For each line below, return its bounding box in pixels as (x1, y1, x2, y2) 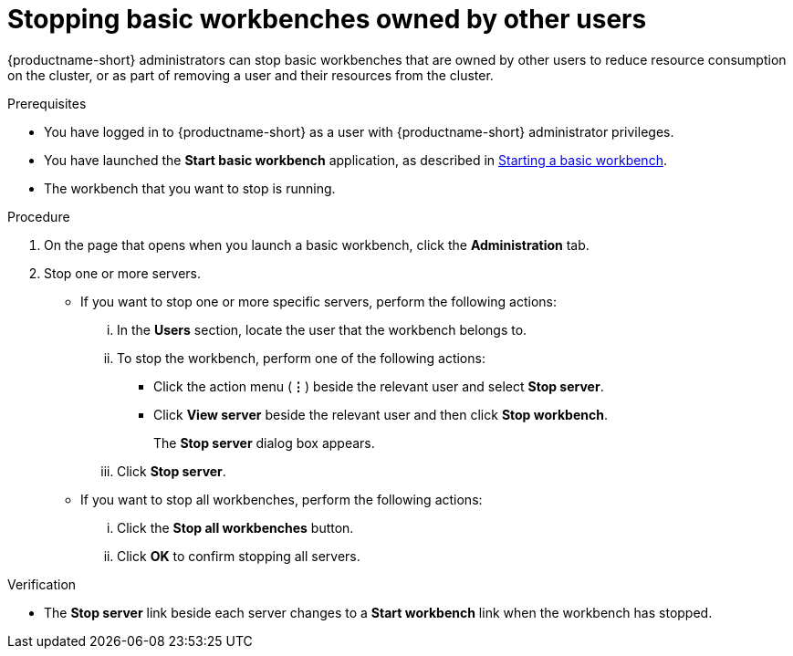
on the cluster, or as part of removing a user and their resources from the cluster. (7, 67, 494, 83)
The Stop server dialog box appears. (153, 434, 375, 451)
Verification (7, 576, 77, 592)
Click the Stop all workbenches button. (117, 519, 354, 536)
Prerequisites (7, 95, 87, 111)
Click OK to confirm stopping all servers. (117, 547, 360, 564)
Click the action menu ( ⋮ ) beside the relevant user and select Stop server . (153, 378, 604, 394)
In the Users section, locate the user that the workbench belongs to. (117, 321, 527, 338)
